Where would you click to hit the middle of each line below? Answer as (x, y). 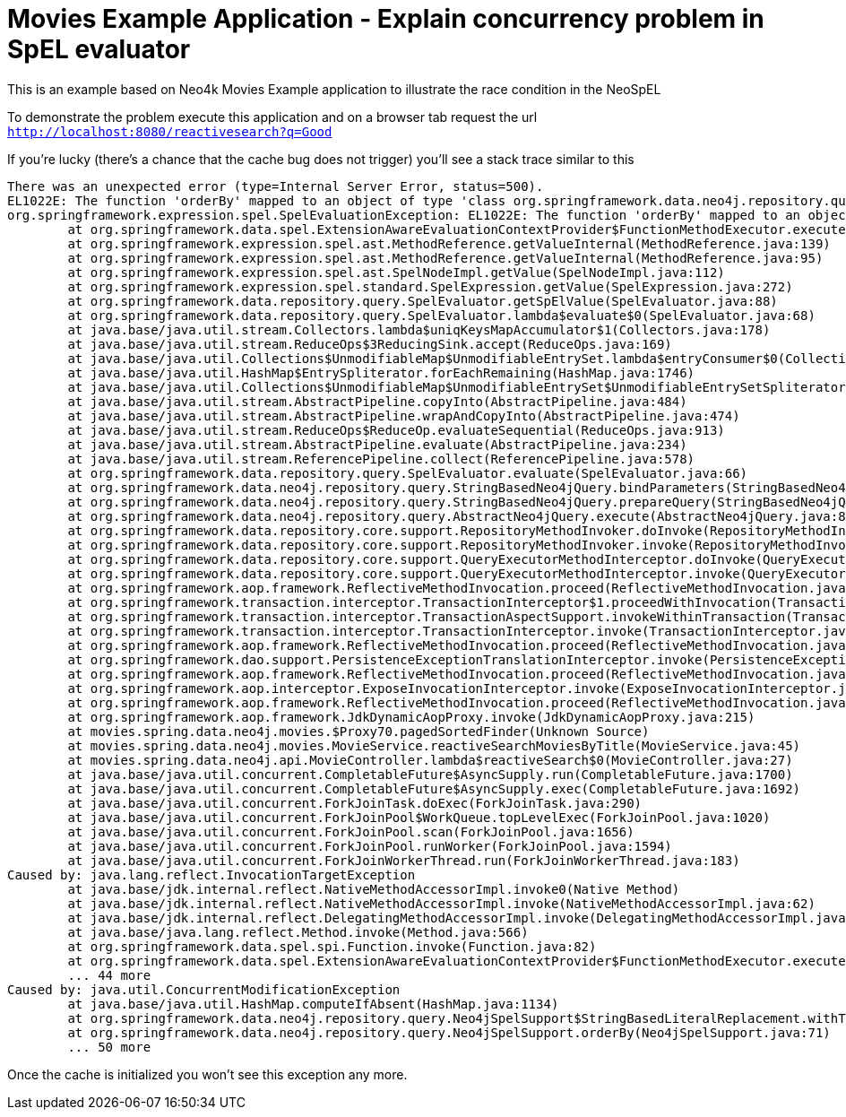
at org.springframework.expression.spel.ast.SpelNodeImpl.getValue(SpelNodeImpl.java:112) (396, 272)
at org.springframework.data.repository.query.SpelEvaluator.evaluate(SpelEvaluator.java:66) (408, 473)
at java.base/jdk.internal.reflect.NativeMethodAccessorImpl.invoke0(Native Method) (374, 889)
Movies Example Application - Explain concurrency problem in (386, 19)
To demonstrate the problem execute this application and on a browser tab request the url (272, 117)
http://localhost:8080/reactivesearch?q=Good (170, 131)
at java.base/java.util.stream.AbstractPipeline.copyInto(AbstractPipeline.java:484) (377, 401)
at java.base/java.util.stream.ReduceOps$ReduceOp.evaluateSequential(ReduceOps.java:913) (396, 430)
